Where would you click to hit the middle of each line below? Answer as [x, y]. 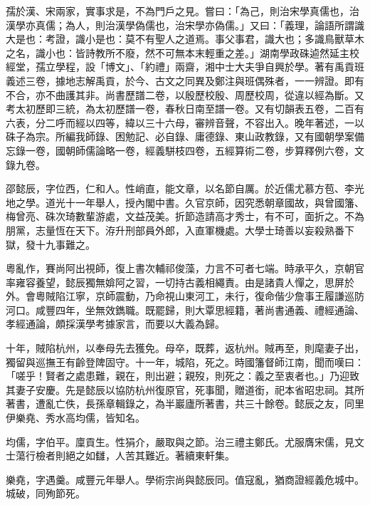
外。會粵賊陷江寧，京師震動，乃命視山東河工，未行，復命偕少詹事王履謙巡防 [185, 296]
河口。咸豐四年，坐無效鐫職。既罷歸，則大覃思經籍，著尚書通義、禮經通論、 [185, 309]
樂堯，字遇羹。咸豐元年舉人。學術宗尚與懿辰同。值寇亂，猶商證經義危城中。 [185, 479]
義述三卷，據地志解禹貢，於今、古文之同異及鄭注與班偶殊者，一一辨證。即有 [185, 80]
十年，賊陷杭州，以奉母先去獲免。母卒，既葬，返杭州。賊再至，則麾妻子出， [185, 348]
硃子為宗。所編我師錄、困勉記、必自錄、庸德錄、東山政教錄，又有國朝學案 [180, 136]
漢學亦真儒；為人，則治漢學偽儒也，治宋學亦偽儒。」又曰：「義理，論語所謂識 [185, 25]
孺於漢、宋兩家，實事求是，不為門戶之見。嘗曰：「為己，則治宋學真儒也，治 [183, 11]
